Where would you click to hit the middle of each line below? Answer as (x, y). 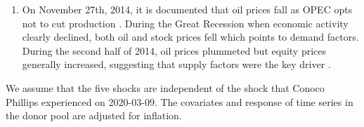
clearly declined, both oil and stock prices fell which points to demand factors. (190, 37)
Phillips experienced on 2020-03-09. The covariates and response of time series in (180, 101)
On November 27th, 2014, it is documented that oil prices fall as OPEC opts (187, 9)
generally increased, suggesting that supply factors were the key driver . (176, 64)
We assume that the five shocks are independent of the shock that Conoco (165, 87)
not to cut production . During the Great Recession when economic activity (185, 23)
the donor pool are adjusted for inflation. (94, 115)
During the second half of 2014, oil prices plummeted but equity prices (174, 50)
